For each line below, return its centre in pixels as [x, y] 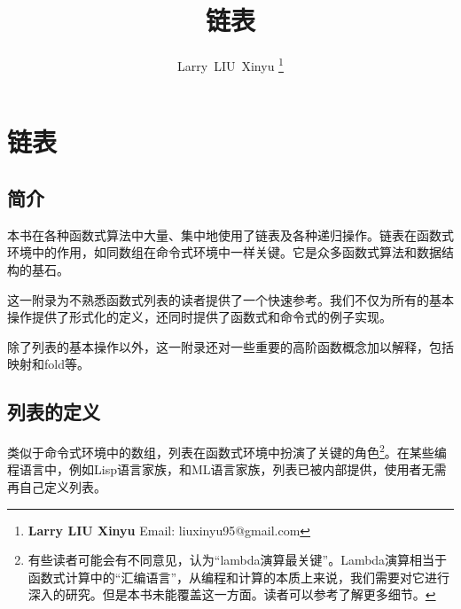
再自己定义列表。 [57, 486]
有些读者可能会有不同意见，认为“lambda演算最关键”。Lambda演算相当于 [238, 560]
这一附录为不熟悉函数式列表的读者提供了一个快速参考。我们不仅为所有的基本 [230, 299]
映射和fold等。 [48, 364]
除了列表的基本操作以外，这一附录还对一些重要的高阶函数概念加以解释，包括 [230, 346]
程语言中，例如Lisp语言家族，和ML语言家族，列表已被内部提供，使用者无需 [227, 469]
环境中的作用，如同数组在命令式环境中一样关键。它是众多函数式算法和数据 [224, 252]
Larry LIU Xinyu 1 [230, 64]
